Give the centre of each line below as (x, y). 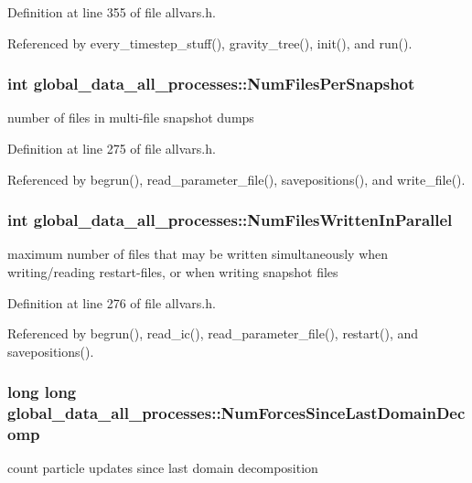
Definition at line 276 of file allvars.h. (112, 302)
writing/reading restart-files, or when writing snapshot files (173, 272)
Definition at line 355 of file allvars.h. (112, 12)
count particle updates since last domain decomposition (163, 468)
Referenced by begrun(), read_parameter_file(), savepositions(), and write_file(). (236, 179)
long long (42, 392)
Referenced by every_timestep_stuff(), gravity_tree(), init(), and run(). (210, 43)
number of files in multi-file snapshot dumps (131, 118)
